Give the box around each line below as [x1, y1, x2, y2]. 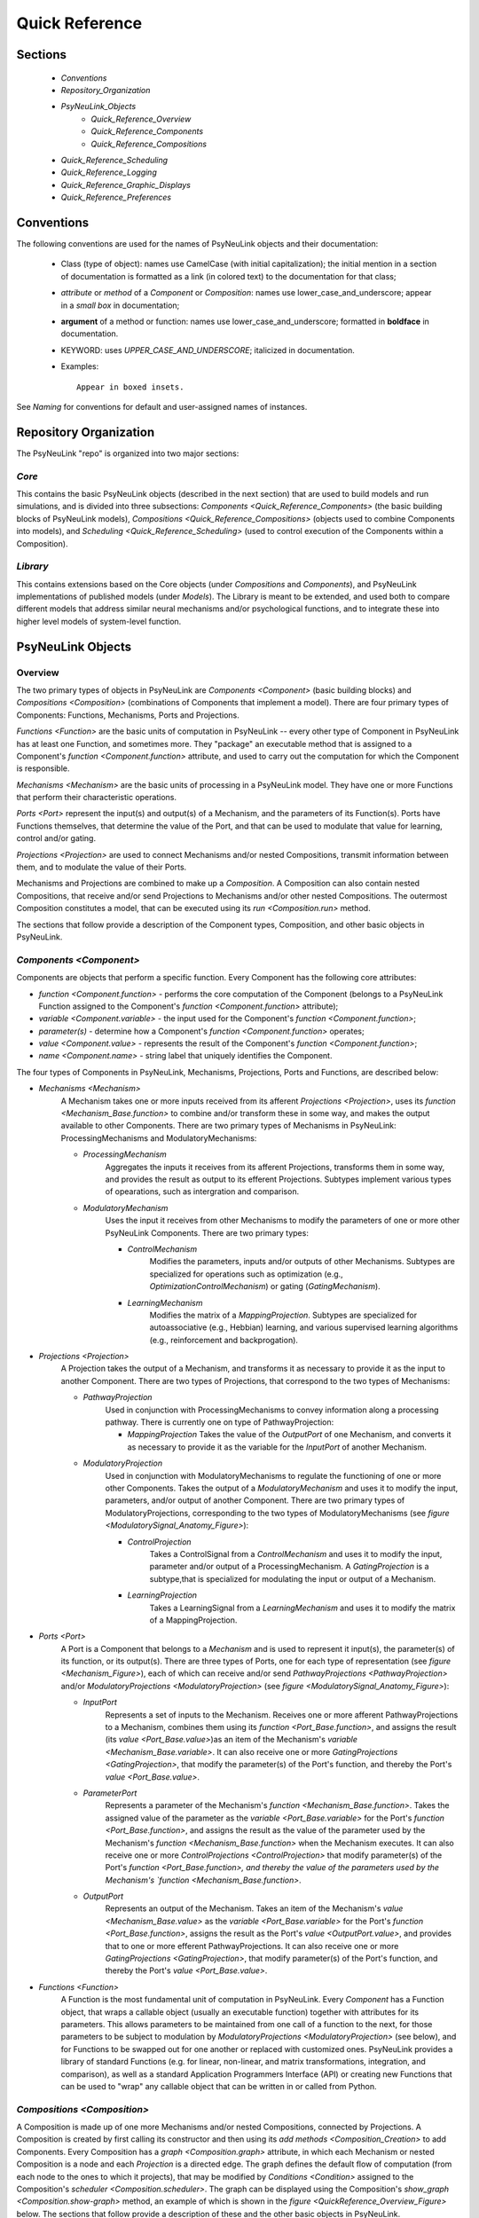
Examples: [60, 361, 99, 372]
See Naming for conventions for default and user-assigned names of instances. [16, 401, 308, 412]
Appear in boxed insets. [76, 381, 185, 392]
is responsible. [16, 763, 70, 774]
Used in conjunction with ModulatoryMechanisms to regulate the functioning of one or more [105, 1470, 442, 1481]
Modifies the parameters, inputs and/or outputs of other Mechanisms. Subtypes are [149, 1256, 456, 1267]
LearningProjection [127, 1590, 198, 1601]
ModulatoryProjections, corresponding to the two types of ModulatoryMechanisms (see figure [105, 1507, 450, 1518]
